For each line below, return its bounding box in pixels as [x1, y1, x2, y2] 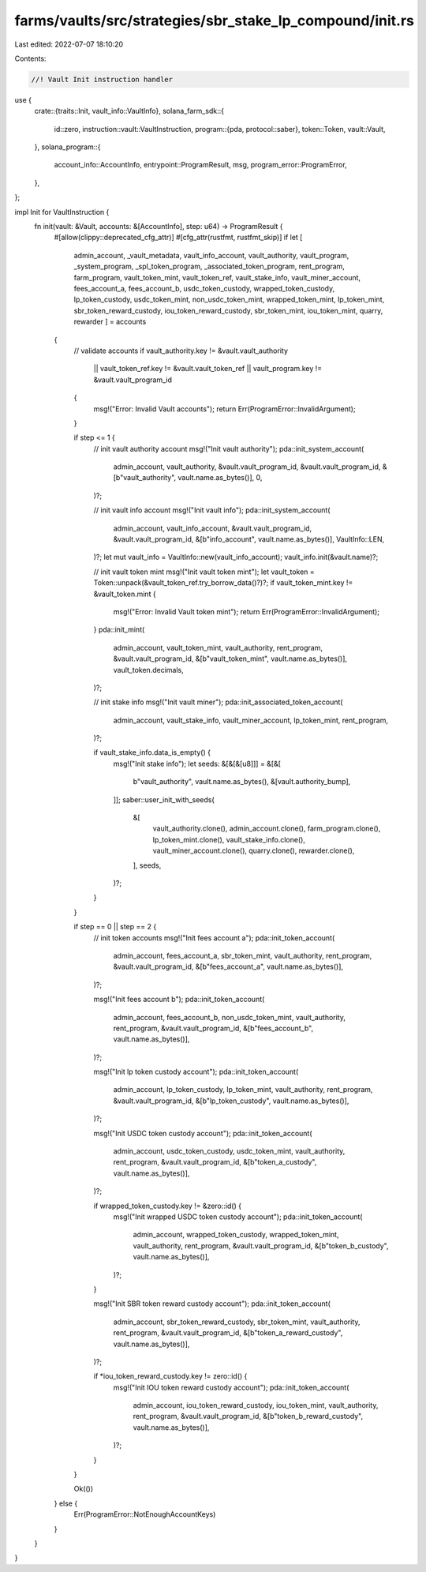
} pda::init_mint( [93, 625, 145, 635]
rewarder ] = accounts [73, 317, 147, 327]
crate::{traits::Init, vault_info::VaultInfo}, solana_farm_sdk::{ [34, 107, 225, 116]
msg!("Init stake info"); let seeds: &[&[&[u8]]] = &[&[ [113, 759, 282, 768]
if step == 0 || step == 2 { [73, 922, 157, 932]
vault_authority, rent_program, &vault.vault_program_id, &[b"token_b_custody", [133, 1240, 389, 1251]
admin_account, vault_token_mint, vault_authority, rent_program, [113, 643, 323, 652]
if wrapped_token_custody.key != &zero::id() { [93, 1201, 242, 1210]
